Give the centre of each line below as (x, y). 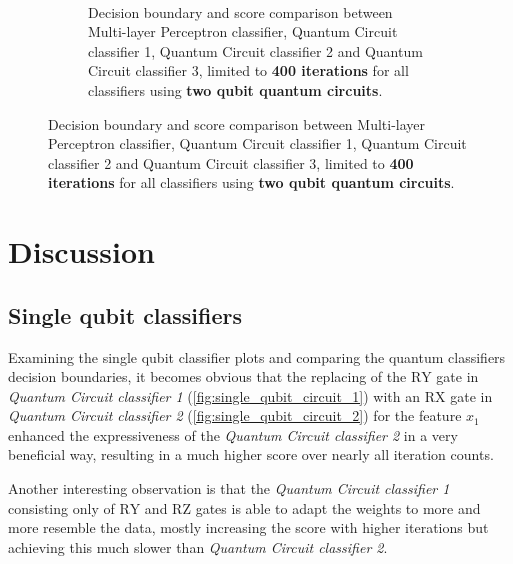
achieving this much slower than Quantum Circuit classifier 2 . (198, 546)
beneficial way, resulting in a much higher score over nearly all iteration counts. (251, 454)
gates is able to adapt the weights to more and (338, 507)
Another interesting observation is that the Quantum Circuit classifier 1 (229, 488)
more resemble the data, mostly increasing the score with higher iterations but (248, 527)
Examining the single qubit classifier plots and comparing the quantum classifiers (257, 356)
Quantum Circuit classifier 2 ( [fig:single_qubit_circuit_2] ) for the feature (235, 415)
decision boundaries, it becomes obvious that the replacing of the (207, 376)
